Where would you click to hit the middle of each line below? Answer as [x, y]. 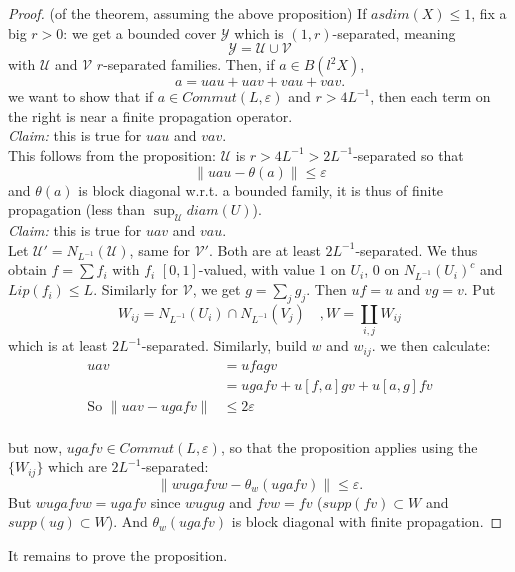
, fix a [489, 13]
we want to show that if [81, 96]
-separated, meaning [394, 32]
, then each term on [430, 96]
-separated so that [408, 154]
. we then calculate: [431, 345]
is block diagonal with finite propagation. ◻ [367, 521]
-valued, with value [256, 269]
